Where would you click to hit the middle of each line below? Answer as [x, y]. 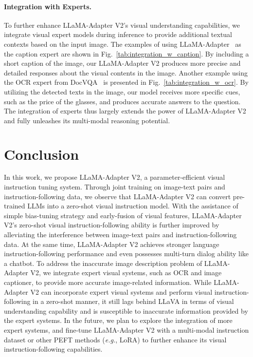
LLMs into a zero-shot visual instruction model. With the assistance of [133, 206]
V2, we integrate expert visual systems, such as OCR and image [126, 272]
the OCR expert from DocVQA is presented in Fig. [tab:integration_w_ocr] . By [126, 82]
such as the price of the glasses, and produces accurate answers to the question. [122, 101]
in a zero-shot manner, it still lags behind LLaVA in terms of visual [133, 301]
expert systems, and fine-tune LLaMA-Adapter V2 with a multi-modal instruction [126, 329]
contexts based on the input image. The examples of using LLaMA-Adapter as [123, 44]
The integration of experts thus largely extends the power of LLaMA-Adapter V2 [125, 111]
